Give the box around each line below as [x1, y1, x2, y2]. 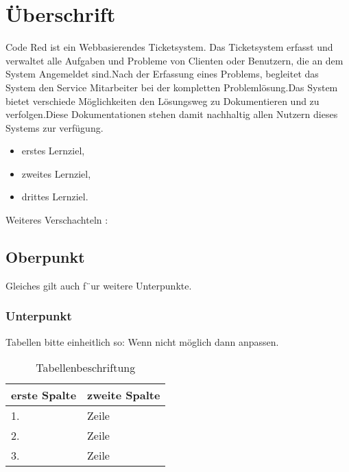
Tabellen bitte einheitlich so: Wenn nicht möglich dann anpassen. [5, 334, 279, 349]
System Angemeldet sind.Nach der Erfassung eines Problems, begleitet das [5, 67, 319, 81]
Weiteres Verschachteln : [5, 213, 108, 227]
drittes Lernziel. [21, 189, 88, 204]
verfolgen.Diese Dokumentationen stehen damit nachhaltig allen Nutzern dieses [5, 107, 338, 121]
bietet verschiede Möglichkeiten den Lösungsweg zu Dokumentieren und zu [5, 93, 320, 108]
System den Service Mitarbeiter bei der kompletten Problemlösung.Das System [5, 80, 338, 94]
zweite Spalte [87, 387, 160, 403]
